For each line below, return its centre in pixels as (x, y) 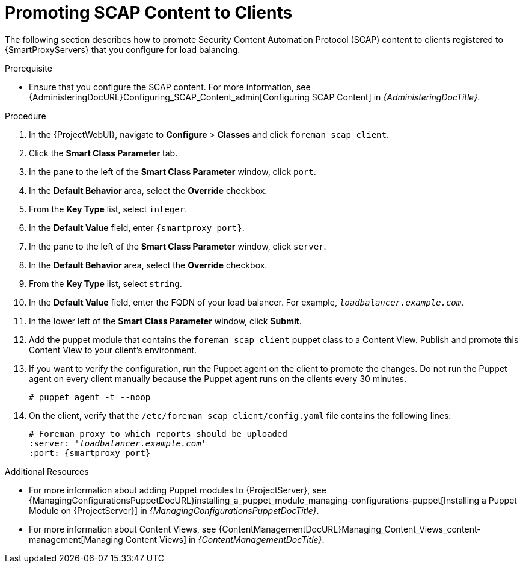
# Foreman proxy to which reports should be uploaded (158, 434)
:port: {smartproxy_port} (90, 453)
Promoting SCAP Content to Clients (149, 13)
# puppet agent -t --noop (90, 397)
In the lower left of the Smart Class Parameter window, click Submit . (165, 321)
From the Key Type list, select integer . (108, 209)
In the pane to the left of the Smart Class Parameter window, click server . (178, 246)
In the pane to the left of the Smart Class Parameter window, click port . (173, 171)
